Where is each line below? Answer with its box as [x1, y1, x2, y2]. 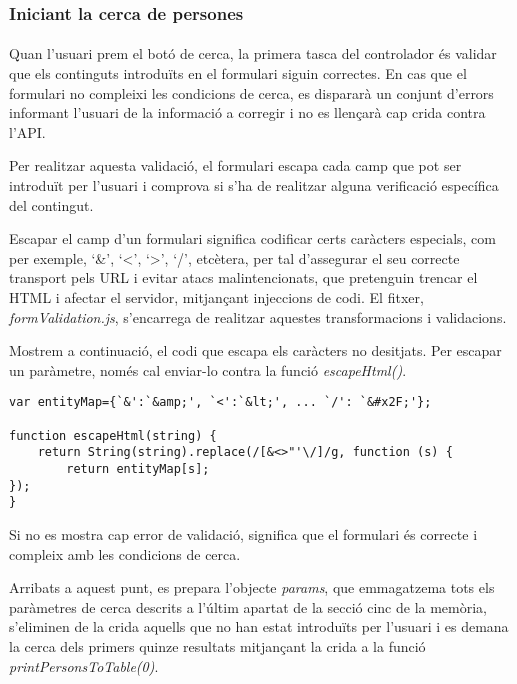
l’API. [9, 121, 46, 142]
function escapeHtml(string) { [9, 428, 217, 443]
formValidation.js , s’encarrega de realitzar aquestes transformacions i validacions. [9, 306, 507, 327]
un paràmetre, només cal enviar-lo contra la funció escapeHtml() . [9, 359, 407, 380]
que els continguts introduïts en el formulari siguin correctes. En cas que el [9, 63, 467, 84]
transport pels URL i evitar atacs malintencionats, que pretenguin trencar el [9, 267, 478, 288]
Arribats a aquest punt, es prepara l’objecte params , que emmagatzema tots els [9, 577, 495, 598]
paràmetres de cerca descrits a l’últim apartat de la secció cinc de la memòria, [9, 596, 488, 617]
